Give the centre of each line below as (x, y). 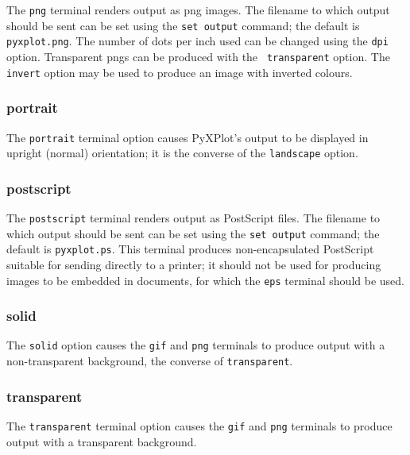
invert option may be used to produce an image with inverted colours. (180, 72)
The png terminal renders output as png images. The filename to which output (198, 10)
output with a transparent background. (102, 441)
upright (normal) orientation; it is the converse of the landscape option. (182, 153)
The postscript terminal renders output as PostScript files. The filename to (193, 218)
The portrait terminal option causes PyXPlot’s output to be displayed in (188, 137)
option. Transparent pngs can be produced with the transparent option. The (198, 56)
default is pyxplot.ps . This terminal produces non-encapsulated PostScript (190, 249)
